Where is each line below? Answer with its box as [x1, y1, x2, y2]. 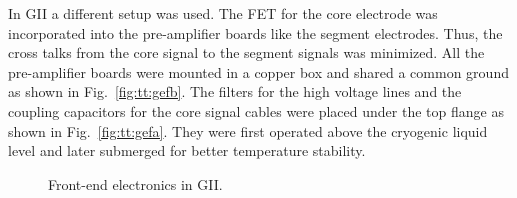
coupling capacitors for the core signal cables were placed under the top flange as [8, 100, 504, 121]
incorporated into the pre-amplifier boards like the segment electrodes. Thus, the [8, 22, 503, 43]
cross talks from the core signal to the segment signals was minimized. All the [8, 42, 485, 63]
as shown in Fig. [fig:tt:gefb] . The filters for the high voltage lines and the [8, 81, 462, 102]
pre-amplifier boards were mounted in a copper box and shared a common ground [8, 61, 509, 82]
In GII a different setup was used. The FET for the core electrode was [8, 3, 438, 23]
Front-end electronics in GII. [48, 173, 223, 194]
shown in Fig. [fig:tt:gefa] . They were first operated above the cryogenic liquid [8, 120, 488, 141]
